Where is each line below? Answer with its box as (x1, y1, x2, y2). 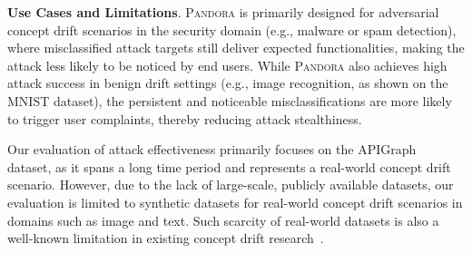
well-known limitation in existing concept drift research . (7, 229, 324, 248)
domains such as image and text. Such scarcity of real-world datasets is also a (7, 210, 439, 229)
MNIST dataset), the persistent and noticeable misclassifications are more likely (7, 91, 452, 110)
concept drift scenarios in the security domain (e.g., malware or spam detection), (7, 20, 457, 39)
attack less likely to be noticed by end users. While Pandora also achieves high (7, 55, 447, 74)
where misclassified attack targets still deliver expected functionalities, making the (7, 38, 465, 57)
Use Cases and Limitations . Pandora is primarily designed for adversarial (7, 3, 439, 21)
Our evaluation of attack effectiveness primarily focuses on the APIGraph (7, 140, 417, 159)
